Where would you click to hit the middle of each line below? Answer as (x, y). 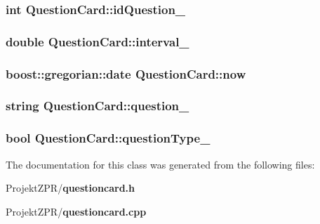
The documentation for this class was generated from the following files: (160, 164)
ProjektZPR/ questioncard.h (71, 188)
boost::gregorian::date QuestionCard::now (126, 73)
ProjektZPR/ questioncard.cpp (76, 211)
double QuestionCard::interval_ (98, 41)
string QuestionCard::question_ (98, 106)
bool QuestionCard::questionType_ (108, 138)
